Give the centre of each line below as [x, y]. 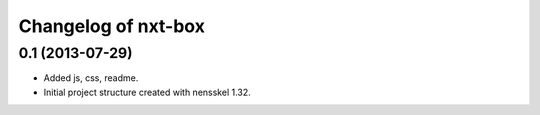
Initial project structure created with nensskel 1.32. [147, 92]
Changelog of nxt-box [111, 26]
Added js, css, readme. [91, 78]
